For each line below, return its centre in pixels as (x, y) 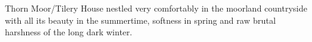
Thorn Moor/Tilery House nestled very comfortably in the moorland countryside (156, 8)
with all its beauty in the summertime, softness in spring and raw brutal (140, 20)
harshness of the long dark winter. (69, 32)
